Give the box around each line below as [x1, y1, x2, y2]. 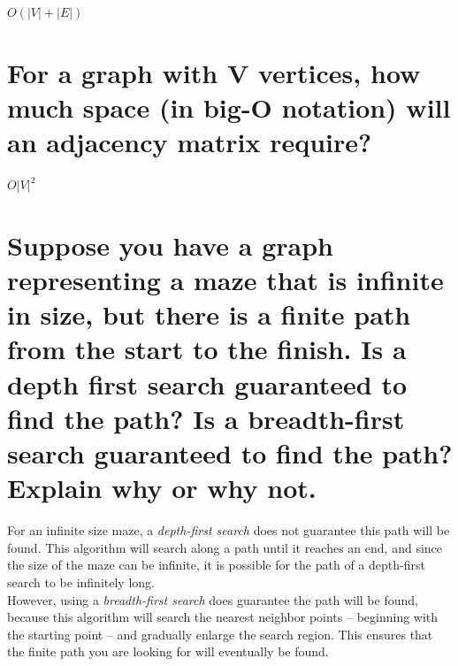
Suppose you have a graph [7, 226, 333, 263]
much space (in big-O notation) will [7, 88, 451, 125]
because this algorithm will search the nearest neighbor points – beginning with [7, 608, 439, 626]
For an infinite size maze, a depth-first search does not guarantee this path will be [7, 521, 450, 540]
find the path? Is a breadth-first [7, 400, 405, 436]
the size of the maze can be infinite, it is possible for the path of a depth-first [7, 555, 425, 574]
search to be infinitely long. [7, 572, 155, 591]
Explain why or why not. [7, 470, 317, 506]
